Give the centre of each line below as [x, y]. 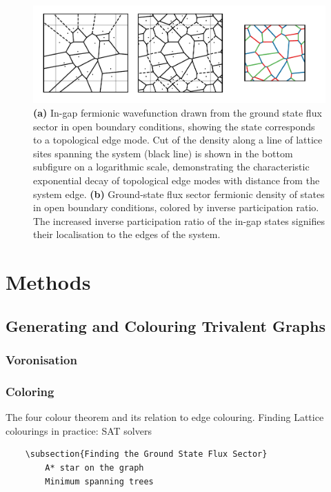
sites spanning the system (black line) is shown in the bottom [163, 153]
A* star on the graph [94, 468]
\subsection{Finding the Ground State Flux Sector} [146, 454]
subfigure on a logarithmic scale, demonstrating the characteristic [171, 167]
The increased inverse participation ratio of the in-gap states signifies [179, 220]
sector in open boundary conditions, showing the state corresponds [174, 126]
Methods [48, 282]
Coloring [30, 391]
